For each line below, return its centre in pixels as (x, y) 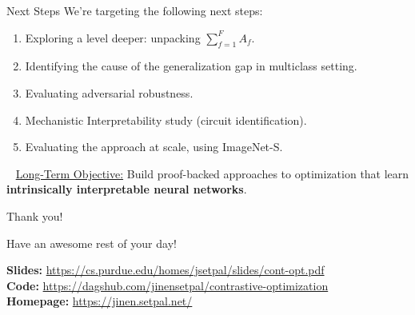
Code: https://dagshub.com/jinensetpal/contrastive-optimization (168, 285)
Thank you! (35, 215)
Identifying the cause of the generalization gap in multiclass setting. (191, 66)
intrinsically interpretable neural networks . (127, 189)
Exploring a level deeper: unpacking (113, 37)
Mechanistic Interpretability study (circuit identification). (166, 120)
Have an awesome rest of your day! (92, 243)
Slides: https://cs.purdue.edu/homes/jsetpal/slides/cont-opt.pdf (166, 270)
